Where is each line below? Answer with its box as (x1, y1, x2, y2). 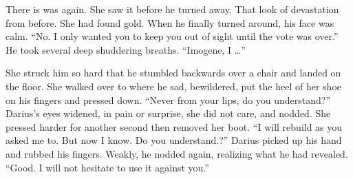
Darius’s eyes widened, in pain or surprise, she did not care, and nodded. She (6, 106, 331, 120)
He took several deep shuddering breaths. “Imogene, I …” (6, 42, 246, 56)
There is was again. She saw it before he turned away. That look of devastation (6, 2, 339, 16)
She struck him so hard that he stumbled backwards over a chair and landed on (6, 65, 341, 80)
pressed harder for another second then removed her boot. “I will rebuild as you (6, 119, 343, 134)
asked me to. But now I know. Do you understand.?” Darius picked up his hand (6, 133, 342, 147)
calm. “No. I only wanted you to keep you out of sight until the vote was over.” (6, 29, 339, 43)
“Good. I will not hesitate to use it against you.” (6, 160, 209, 174)
